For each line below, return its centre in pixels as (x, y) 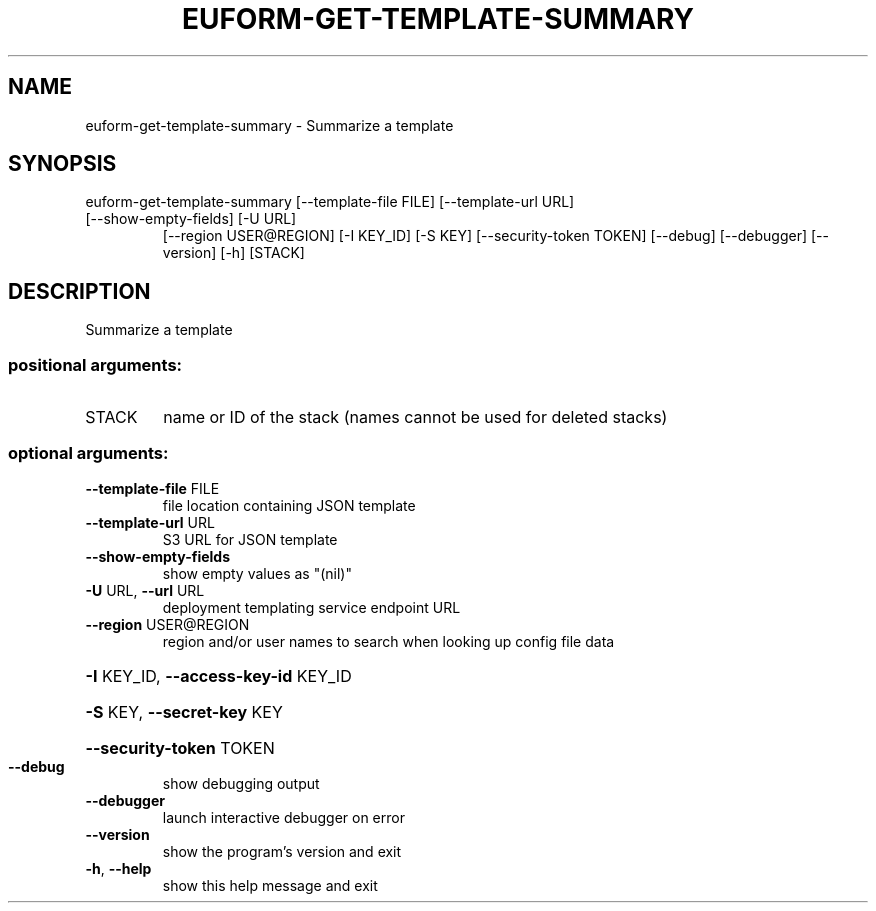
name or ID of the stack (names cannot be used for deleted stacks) (415, 417)
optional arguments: (88, 453)
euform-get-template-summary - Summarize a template (269, 125)
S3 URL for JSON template (250, 539)
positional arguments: (95, 364)
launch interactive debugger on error (283, 817)
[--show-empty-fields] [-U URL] (191, 219)
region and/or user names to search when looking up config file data (388, 641)
